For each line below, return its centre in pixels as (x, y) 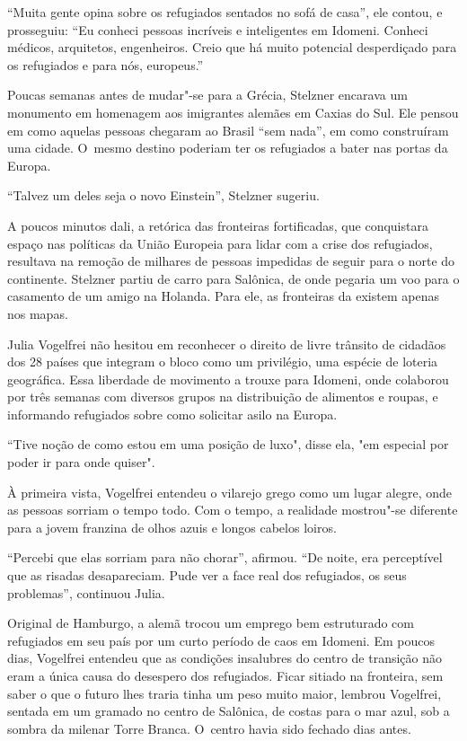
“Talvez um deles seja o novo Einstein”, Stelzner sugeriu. (163, 195)
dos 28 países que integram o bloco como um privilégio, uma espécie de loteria (223, 362)
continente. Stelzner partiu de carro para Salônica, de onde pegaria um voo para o (233, 278)
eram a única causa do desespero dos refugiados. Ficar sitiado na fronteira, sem (225, 675)
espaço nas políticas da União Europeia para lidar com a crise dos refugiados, (220, 243)
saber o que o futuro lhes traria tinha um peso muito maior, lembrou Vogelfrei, (225, 693)
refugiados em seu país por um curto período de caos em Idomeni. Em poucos (221, 640)
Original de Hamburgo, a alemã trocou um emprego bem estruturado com (211, 623)
